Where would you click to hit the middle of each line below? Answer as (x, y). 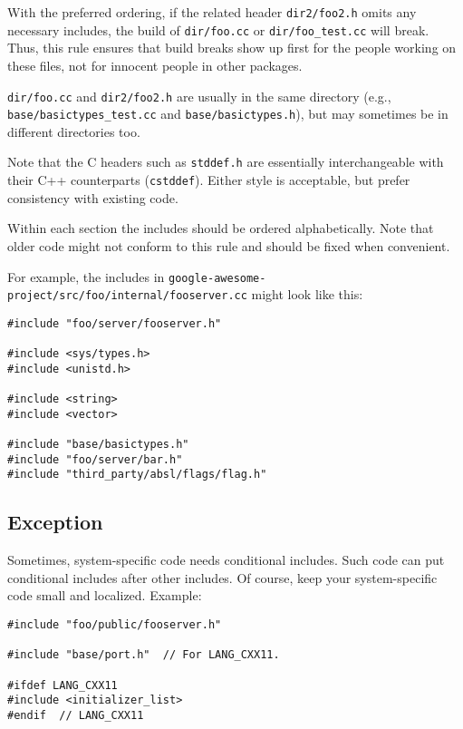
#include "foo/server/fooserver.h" (115, 323)
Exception (55, 522)
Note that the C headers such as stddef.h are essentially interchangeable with (226, 162)
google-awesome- (217, 278)
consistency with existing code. (93, 197)
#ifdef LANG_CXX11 (63, 685)
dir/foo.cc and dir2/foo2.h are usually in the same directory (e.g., (199, 96)
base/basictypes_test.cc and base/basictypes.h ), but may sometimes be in (228, 114)
